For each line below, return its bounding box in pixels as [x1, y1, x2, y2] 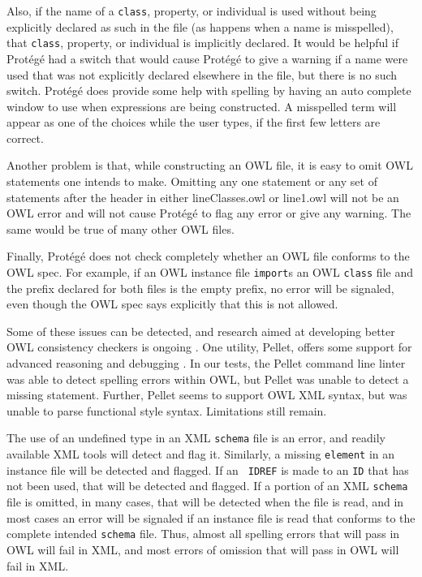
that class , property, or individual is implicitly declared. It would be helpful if [6, 34, 398, 51]
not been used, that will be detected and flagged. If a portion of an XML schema [6, 477, 408, 494]
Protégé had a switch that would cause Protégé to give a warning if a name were [6, 50, 408, 67]
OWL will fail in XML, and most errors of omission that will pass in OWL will [6, 540, 399, 558]
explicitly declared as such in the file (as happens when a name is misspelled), [6, 18, 394, 35]
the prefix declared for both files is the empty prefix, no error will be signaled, [6, 279, 394, 296]
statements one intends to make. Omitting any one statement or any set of [6, 173, 377, 190]
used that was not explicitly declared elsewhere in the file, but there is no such [6, 66, 398, 83]
